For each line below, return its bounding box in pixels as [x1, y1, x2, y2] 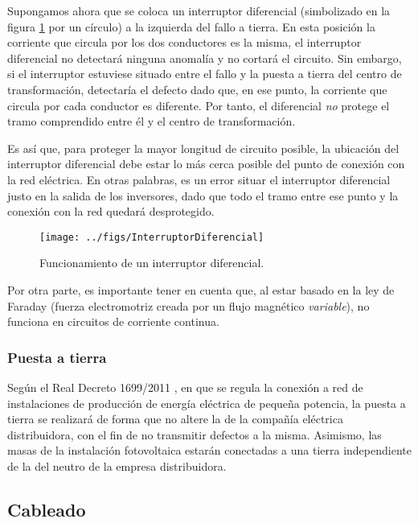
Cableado [7, 496, 86, 521]
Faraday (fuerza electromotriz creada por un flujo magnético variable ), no [7, 297, 370, 314]
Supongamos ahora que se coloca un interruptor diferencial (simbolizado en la [7, 2, 391, 19]
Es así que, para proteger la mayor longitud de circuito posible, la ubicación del [7, 139, 400, 156]
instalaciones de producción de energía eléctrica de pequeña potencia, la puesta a [7, 394, 406, 411]
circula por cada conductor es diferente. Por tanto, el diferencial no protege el [7, 97, 390, 113]
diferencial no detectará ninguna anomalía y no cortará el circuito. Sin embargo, [7, 49, 402, 66]
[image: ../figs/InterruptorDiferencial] [39, 231, 264, 243]
